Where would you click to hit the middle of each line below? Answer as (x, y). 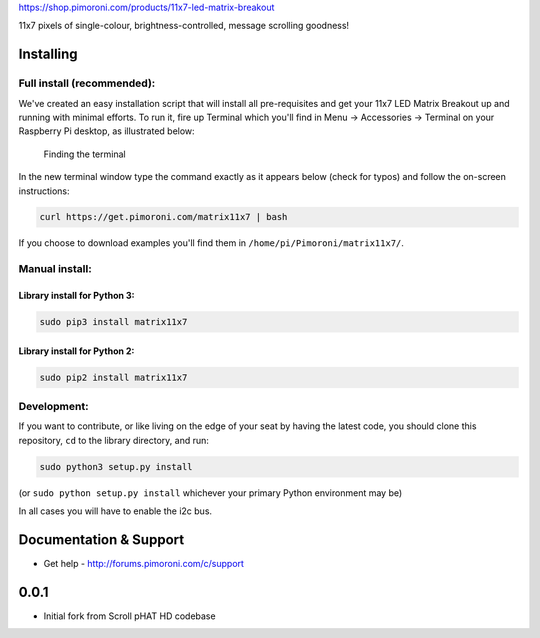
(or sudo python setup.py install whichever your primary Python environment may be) (210, 492)
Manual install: (55, 269)
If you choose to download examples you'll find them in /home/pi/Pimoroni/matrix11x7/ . (211, 243)
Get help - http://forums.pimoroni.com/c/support (144, 563)
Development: (53, 406)
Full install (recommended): (87, 83)
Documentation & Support (101, 539)
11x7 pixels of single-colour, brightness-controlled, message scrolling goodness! (184, 26)
